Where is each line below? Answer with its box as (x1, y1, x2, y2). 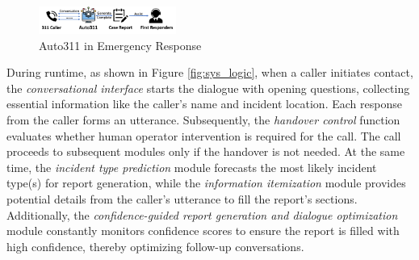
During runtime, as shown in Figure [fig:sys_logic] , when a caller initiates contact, (6, 64, 413, 81)
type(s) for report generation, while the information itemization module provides (6, 174, 406, 191)
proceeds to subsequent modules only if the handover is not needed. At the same (6, 143, 405, 160)
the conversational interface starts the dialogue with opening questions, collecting (6, 79, 410, 96)
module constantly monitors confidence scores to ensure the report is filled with (6, 222, 400, 239)
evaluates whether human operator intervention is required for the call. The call (6, 127, 401, 144)
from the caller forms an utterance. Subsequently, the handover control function (6, 111, 400, 128)
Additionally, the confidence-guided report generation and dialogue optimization (6, 206, 398, 223)
